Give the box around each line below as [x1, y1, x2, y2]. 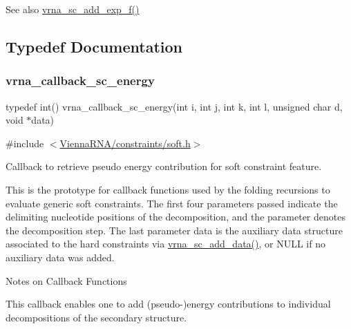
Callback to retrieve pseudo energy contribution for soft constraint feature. [6, 159, 322, 173]
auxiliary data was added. [6, 250, 115, 264]
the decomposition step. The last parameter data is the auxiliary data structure [6, 223, 343, 237]
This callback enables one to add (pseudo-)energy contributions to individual [6, 297, 331, 311]
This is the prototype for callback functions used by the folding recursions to [6, 182, 330, 196]
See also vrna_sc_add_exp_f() [6, 2, 140, 16]
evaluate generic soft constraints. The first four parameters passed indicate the [6, 196, 338, 210]
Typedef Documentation [6, 35, 182, 57]
